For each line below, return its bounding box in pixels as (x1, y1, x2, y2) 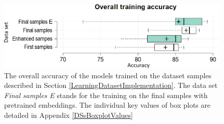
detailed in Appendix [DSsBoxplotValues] (4, 110, 133, 120)
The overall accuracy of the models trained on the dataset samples (4, 70, 212, 80)
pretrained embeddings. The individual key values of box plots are (4, 100, 211, 110)
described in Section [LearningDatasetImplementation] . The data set (4, 80, 218, 90)
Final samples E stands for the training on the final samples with (4, 89, 208, 100)
